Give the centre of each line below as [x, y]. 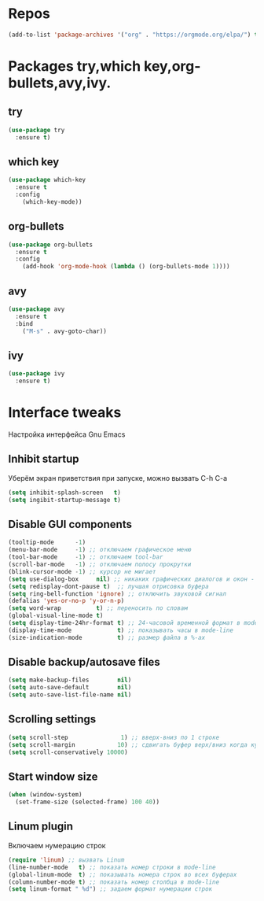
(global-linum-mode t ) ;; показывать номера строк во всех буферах [123, 874]
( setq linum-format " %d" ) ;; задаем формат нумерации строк [110, 889]
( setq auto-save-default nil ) [70, 688]
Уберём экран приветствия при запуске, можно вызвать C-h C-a [118, 478]
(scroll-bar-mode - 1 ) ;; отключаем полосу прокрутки [100, 564]
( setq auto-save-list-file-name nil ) [70, 695]
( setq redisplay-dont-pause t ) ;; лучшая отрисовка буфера [109, 586]
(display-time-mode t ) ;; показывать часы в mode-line [121, 630]
